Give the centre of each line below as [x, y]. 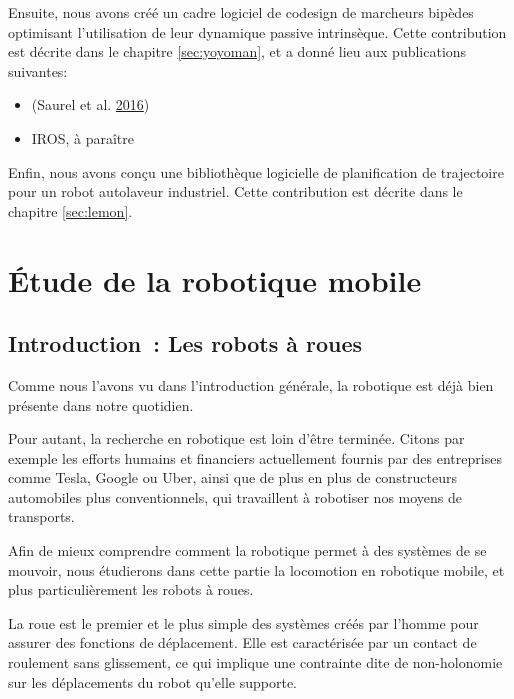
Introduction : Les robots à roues [185, 343]
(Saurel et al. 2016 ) [90, 104]
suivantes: [38, 70]
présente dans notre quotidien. [101, 404]
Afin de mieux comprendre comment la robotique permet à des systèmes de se [247, 550]
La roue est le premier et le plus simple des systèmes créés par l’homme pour [243, 622]
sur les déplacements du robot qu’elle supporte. [152, 681]
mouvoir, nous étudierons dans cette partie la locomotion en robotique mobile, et [256, 569]
